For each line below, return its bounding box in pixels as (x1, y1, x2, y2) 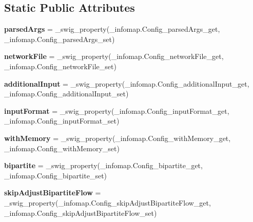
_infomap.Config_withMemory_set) (4, 143, 120, 153)
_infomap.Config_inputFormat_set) (4, 115, 120, 126)
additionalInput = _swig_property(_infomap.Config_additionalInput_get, (4, 78, 249, 89)
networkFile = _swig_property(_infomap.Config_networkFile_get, (4, 51, 224, 62)
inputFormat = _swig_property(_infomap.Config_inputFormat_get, (4, 105, 229, 116)
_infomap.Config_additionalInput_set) (4, 88, 129, 99)
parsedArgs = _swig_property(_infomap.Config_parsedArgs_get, (4, 24, 220, 34)
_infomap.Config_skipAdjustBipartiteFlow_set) (4, 207, 157, 218)
